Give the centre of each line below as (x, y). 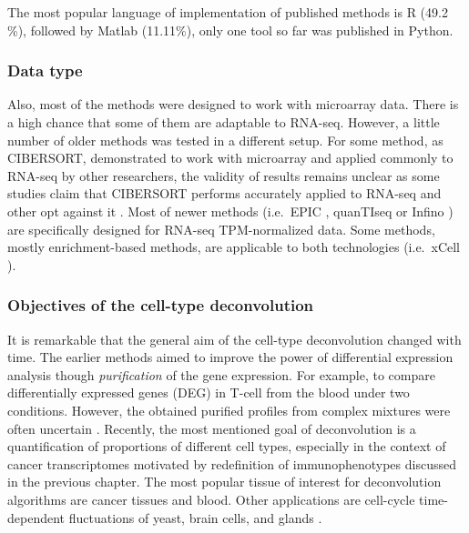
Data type (45, 70)
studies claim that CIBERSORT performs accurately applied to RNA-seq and (224, 193)
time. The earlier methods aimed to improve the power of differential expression (230, 357)
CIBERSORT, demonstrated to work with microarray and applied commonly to (230, 158)
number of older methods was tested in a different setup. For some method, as (225, 140)
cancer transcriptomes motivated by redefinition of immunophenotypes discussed (232, 463)
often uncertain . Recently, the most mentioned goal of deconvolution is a (212, 428)
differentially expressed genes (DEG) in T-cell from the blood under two (209, 392)
